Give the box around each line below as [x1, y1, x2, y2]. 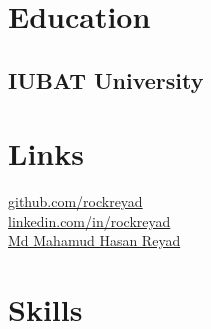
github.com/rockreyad [8, 191, 143, 212]
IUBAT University [8, 64, 204, 95]
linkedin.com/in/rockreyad [8, 210, 171, 231]
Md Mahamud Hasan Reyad [8, 230, 181, 251]
